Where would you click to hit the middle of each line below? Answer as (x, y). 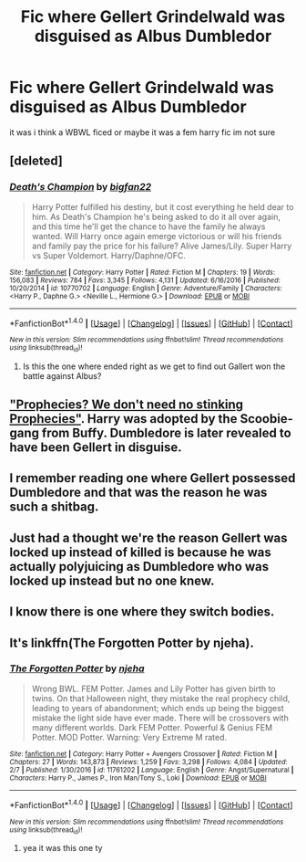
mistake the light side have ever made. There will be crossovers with (160, 718)
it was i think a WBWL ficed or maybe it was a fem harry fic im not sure (143, 132)
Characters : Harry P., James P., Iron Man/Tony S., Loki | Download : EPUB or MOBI (138, 778)
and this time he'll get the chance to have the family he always (148, 226)
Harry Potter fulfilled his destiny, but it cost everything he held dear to (163, 206)
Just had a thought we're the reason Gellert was (148, 537)
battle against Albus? (62, 375)
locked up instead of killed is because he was (140, 552)
